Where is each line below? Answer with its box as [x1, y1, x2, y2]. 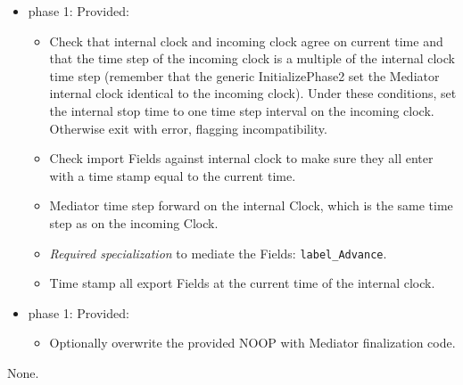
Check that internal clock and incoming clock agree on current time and [49, 31, 443, 50]
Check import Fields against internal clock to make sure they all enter [49, 149, 434, 168]
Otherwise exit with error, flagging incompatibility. [49, 119, 327, 137]
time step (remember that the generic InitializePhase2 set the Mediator [49, 66, 440, 85]
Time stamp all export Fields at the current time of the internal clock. [49, 274, 435, 292]
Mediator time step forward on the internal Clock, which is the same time [49, 196, 453, 215]
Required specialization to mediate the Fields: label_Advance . [49, 243, 387, 262]
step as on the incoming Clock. [49, 213, 219, 232]
